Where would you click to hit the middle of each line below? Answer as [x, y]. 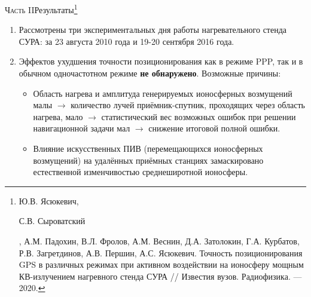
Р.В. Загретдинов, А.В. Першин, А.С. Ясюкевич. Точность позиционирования [161, 252]
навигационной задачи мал [82, 128]
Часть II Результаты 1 [41, 9]
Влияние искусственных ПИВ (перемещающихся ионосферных [148, 148]
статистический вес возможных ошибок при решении [199, 116]
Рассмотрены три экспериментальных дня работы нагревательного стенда [153, 30]
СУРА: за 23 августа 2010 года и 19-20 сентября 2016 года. [126, 41]
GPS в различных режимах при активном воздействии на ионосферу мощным [161, 264]
